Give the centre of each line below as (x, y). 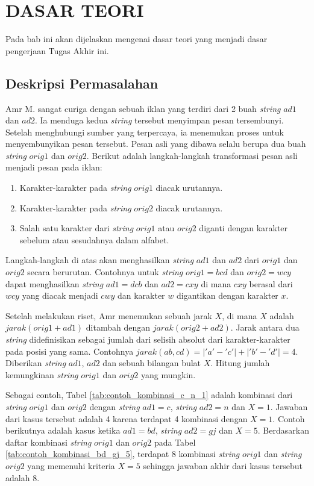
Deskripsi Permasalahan (82, 83)
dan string (283, 454)
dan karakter (141, 295)
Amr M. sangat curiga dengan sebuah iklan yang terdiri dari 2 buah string (143, 108)
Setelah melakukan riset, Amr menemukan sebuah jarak (109, 315)
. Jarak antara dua (265, 327)
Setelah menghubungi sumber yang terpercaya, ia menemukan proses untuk (145, 132)
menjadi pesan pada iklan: (54, 167)
